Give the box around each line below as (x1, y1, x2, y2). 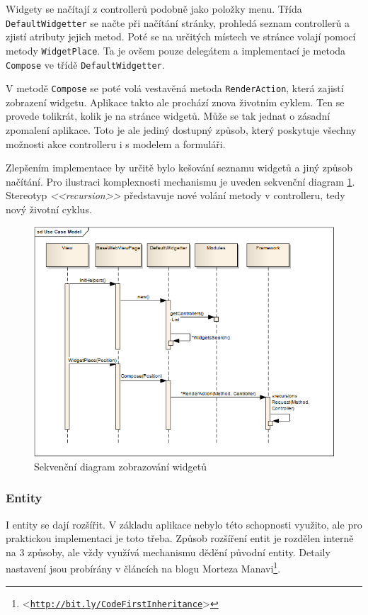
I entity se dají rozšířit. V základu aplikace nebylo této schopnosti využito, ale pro (6, 517, 362, 531)
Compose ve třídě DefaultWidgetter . (6, 57, 165, 72)
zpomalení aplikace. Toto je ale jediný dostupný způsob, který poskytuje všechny (6, 123, 357, 137)
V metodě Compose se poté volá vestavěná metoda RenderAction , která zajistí (6, 81, 344, 96)
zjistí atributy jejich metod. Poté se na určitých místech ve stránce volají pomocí (6, 29, 356, 44)
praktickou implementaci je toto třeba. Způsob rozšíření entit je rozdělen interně (6, 531, 354, 546)
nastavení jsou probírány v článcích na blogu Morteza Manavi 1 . (6, 559, 281, 576)
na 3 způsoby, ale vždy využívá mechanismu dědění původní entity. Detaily (6, 544, 330, 559)
